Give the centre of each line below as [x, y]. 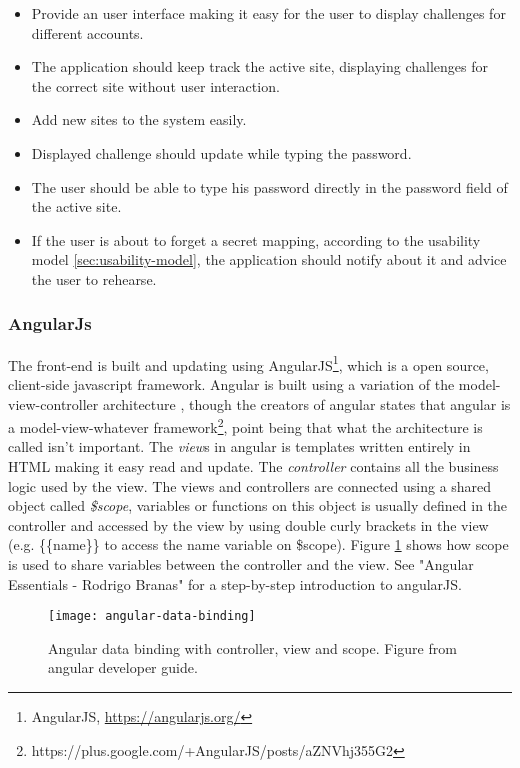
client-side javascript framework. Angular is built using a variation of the [231, 384]
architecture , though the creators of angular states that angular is [306, 403]
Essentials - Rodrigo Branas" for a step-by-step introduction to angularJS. [235, 583]
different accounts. [87, 32]
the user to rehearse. [94, 278]
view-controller [53, 403]
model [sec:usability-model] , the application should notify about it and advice [269, 259]
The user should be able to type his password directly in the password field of [269, 186]
